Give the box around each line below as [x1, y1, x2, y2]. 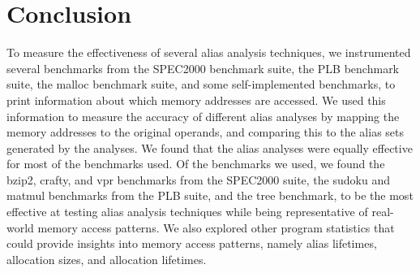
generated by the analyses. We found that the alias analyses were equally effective [6, 139, 413, 156]
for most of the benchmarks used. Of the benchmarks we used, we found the [6, 155, 385, 172]
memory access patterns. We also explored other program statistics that [37, 219, 395, 236]
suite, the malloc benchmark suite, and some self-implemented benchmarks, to [6, 76, 396, 93]
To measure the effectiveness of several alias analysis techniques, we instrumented [6, 44, 411, 61]
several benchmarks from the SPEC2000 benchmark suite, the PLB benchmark [6, 59, 400, 76]
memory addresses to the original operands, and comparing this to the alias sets [6, 123, 405, 141]
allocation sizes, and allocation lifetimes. [6, 250, 207, 267]
